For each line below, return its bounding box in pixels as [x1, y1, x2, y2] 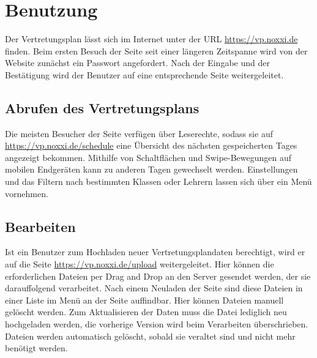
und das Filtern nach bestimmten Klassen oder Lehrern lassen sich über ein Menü [5, 175, 312, 188]
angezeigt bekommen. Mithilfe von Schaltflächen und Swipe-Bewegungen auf [5, 151, 292, 163]
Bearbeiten [5, 217, 76, 236]
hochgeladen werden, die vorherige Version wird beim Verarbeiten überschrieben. [5, 318, 308, 330]
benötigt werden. [5, 341, 68, 354]
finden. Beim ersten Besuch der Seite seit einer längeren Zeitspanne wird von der [5, 44, 308, 57]
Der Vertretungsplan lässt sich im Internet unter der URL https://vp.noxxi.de [5, 32, 298, 45]
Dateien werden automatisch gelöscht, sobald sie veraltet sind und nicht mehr [5, 329, 296, 342]
